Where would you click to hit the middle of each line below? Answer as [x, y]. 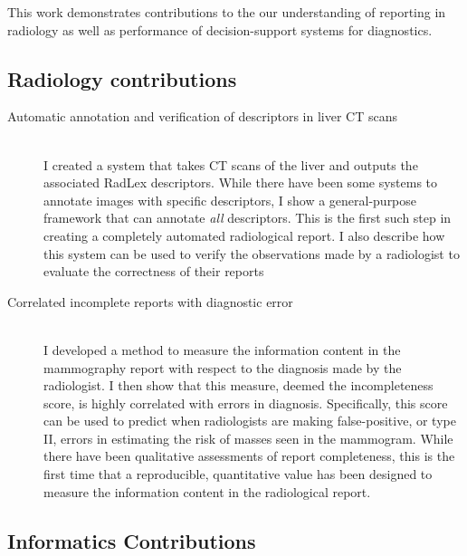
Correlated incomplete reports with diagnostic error [150, 301]
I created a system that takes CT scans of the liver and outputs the [231, 164]
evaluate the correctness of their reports [154, 271]
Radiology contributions [122, 78]
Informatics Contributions [132, 540]
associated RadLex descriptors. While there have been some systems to [241, 182]
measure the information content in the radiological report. [207, 491]
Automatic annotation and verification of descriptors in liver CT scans [202, 116]
